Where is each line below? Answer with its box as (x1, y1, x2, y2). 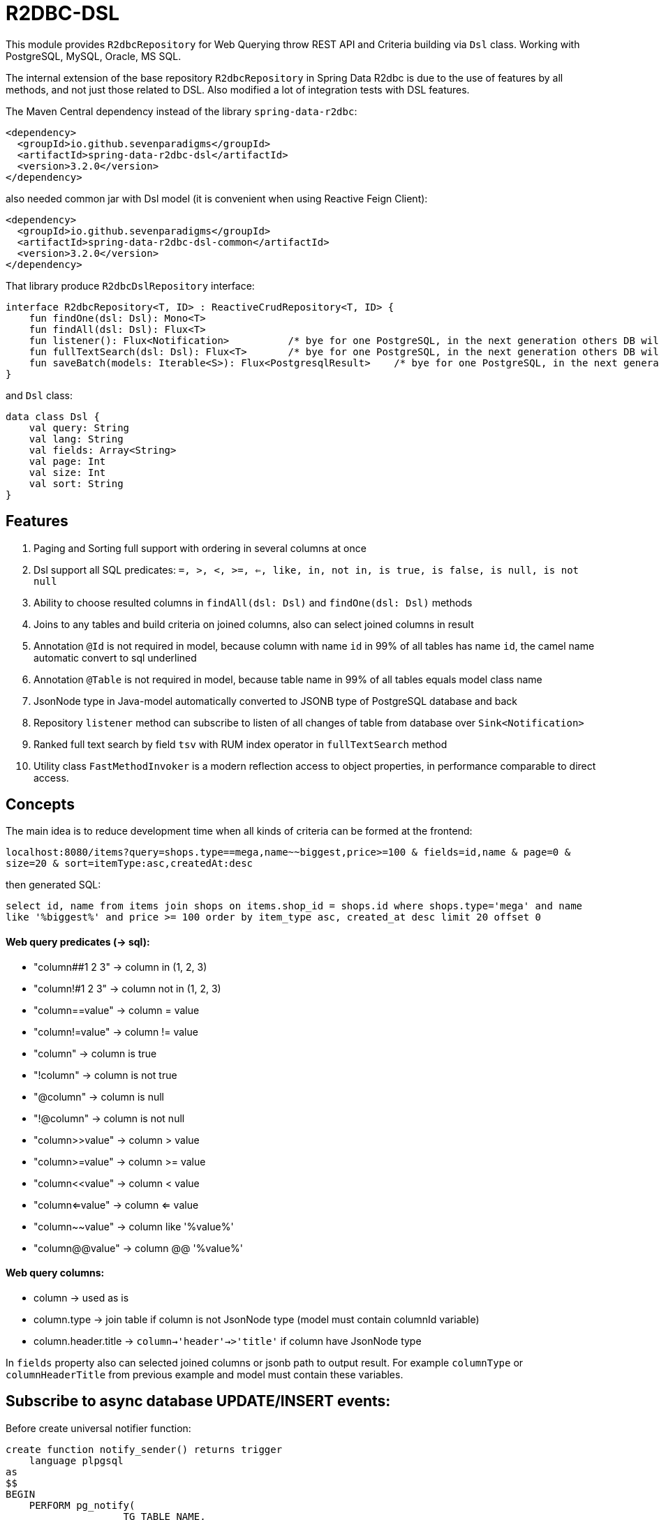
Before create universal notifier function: (6, 1422, 191, 1434)
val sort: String (29, 477, 124, 489)
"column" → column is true (34, 1047, 157, 1059)
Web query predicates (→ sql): (6, 936, 150, 948)
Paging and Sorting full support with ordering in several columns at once (34, 542, 366, 554)
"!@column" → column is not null (34, 1112, 185, 1124)
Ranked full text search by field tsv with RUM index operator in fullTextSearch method (34, 738, 447, 750)
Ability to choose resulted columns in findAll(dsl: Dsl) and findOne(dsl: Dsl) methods (34, 596, 473, 609)
